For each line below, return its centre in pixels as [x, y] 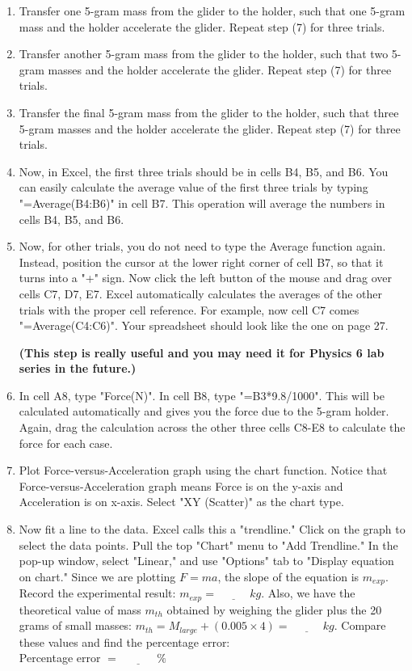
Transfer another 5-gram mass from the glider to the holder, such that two [204, 54]
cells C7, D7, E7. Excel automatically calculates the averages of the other [201, 293]
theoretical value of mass [80, 609]
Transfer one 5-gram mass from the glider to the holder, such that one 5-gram [212, 11]
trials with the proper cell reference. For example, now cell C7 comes [189, 309]
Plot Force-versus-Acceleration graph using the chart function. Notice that [203, 470]
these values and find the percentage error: [124, 641]
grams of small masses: [76, 625]
